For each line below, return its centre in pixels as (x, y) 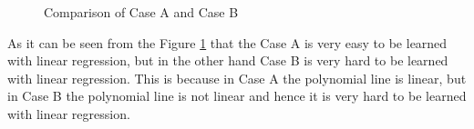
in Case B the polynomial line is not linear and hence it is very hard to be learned (237, 96)
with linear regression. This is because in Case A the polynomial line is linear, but (237, 78)
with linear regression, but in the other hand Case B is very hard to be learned (228, 60)
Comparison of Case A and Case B (141, 12)
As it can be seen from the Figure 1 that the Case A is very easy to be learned (227, 42)
